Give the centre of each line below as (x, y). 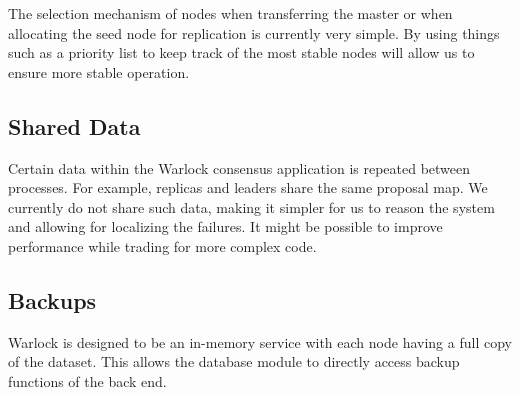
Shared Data (74, 125)
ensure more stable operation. (99, 71)
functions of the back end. (87, 380)
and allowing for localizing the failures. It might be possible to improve (225, 226)
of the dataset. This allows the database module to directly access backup (234, 361)
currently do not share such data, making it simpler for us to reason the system (251, 206)
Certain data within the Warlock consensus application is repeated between (239, 167)
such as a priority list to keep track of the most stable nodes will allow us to (241, 52)
